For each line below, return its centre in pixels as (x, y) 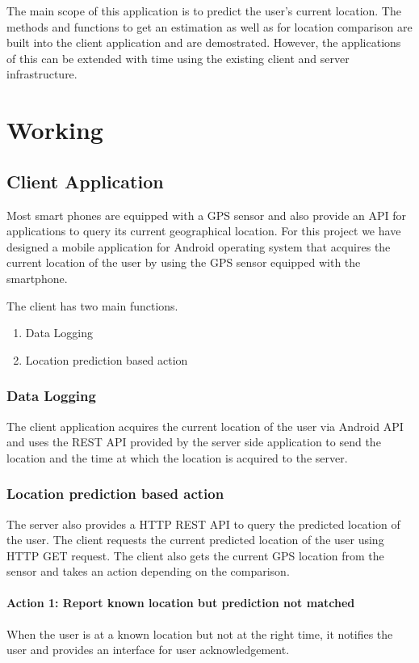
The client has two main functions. (92, 305)
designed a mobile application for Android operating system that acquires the (199, 246)
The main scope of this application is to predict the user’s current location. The (204, 11)
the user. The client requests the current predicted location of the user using (195, 540)
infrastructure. (42, 74)
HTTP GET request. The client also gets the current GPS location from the (195, 555)
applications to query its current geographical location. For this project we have (204, 231)
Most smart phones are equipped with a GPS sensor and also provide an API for (207, 215)
